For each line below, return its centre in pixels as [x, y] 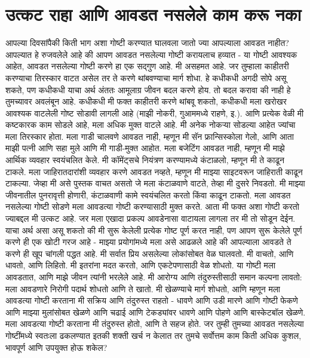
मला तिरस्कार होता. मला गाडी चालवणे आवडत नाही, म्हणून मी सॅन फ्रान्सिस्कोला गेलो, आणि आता [150, 136]
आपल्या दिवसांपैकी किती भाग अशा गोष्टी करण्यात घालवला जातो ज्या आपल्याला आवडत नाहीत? [147, 43]
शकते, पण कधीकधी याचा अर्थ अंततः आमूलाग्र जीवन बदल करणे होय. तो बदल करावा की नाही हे [148, 89]
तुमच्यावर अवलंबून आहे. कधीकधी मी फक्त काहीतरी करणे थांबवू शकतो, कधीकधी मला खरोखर [146, 101]
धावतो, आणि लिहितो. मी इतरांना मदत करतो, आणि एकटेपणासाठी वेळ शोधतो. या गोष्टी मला [141, 265]
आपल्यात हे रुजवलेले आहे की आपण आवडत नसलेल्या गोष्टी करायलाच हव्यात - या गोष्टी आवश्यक [151, 54]
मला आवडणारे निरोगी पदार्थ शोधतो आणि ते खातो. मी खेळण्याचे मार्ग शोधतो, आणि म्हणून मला [143, 288]
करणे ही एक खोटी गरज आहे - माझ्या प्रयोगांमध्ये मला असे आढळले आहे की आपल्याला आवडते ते [148, 242]
